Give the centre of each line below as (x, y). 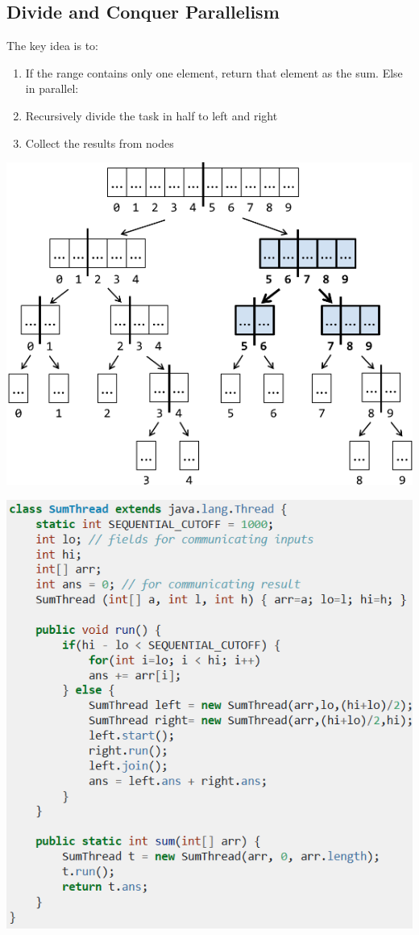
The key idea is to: (53, 46)
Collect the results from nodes (100, 143)
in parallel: (52, 88)
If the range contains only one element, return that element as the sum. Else (214, 72)
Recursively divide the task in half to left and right (151, 115)
